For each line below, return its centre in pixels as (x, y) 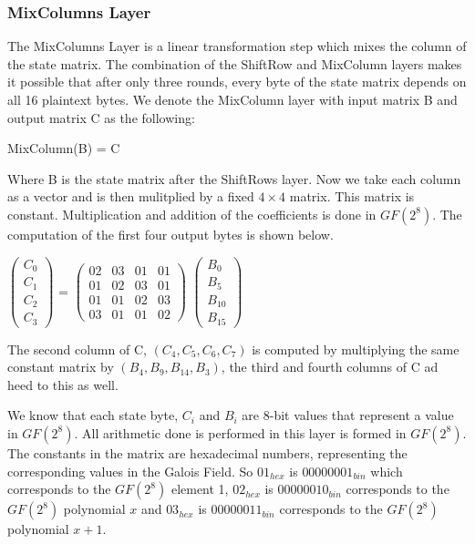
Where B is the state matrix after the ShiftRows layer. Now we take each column (234, 178)
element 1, (200, 489)
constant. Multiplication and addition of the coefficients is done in (192, 214)
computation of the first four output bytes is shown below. (170, 234)
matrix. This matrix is (352, 196)
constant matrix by (61, 367)
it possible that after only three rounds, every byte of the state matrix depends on (237, 82)
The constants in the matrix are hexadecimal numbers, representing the (207, 452)
